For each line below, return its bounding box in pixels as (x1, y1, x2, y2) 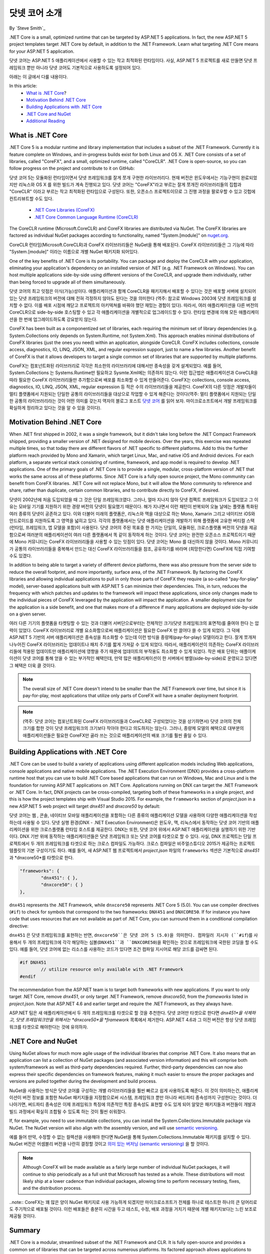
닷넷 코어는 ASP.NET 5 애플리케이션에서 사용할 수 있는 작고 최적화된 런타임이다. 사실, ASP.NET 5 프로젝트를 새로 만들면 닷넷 (9, 58, 252, 64)
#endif (19, 974, 36, 979)
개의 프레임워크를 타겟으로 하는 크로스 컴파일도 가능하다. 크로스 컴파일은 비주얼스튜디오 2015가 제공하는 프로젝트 (35, 840, 255, 846)
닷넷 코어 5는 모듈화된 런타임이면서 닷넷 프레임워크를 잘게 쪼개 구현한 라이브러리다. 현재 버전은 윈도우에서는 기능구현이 (9, 175, 240, 181)
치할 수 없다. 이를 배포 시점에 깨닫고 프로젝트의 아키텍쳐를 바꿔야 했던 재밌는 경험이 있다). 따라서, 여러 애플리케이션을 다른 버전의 (9, 302, 258, 308)
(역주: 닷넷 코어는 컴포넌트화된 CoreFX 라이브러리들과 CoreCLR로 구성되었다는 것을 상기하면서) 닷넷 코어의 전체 (22, 718, 241, 724)
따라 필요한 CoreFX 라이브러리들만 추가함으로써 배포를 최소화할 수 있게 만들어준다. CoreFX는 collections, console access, (9, 377, 250, 383)
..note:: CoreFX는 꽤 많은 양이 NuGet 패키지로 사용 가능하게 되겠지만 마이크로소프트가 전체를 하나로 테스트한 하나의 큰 (9, 1199, 240, 1205)
